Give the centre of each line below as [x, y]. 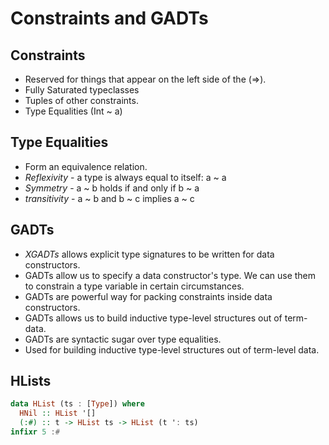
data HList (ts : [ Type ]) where [77, 404]
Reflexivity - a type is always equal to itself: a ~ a [125, 177]
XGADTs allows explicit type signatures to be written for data [149, 254]
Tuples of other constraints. [81, 100]
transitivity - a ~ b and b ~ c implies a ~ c [109, 198]
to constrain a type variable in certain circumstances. [134, 286]
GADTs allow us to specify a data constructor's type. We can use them [170, 275]
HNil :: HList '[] [58, 413]
